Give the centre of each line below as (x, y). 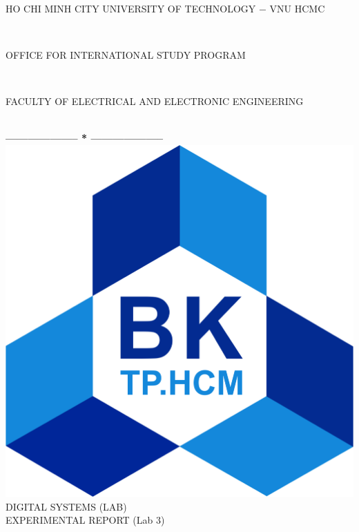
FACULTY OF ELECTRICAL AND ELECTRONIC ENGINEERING (155, 101)
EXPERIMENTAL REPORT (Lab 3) (85, 520)
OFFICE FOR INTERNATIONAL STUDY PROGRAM (126, 54)
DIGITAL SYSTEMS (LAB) (66, 506)
